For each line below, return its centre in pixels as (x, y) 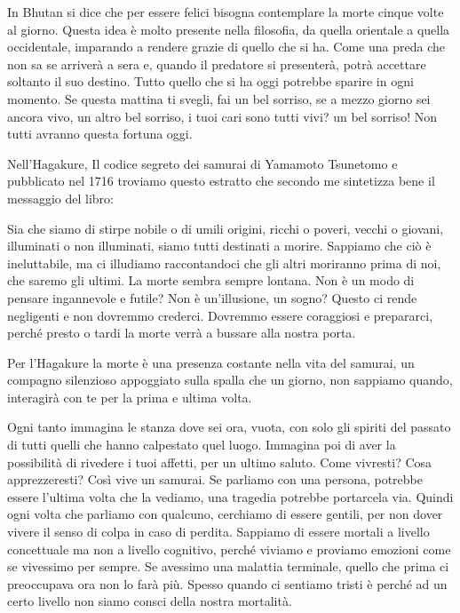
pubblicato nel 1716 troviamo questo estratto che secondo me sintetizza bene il (221, 181)
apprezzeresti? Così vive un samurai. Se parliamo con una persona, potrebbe (215, 479)
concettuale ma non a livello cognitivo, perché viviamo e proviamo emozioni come (229, 549)
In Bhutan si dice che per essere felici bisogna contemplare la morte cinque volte (226, 12)
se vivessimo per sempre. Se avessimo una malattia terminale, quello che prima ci (228, 566)
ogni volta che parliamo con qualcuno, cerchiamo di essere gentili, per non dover (225, 514)
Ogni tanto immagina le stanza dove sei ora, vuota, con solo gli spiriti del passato (229, 427)
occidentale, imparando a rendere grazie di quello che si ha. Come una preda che (226, 47)
